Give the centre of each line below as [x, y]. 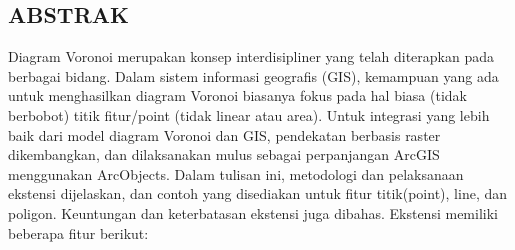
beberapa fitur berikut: [78, 232]
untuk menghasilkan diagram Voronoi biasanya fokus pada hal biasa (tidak [237, 95]
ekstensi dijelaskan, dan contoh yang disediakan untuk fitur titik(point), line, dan [257, 193]
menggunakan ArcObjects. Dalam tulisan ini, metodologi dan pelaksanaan [236, 173]
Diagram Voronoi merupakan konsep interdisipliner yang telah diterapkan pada [251, 56]
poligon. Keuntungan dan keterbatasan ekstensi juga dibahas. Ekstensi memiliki [253, 212]
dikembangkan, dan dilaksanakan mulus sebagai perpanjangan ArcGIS [224, 154]
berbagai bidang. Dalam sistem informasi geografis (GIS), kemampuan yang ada [253, 75]
